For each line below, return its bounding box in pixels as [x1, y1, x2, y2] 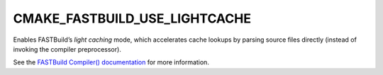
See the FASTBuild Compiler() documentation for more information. [13, 58, 209, 67]
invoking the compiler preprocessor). [13, 45, 122, 53]
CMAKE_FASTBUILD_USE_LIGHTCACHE [13, 11, 252, 26]
